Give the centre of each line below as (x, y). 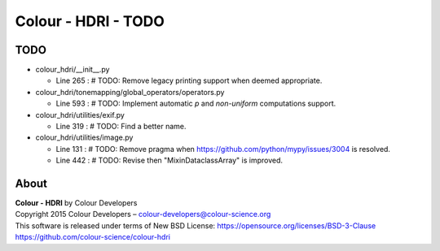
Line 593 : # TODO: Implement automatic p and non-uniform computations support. (196, 104)
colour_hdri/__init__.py (73, 70)
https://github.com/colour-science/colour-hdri (93, 237)
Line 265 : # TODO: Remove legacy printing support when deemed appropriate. (189, 80)
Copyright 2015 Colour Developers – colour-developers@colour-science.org (143, 214)
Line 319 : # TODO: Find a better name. (121, 127)
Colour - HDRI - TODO (90, 21)
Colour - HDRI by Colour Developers (76, 203)
